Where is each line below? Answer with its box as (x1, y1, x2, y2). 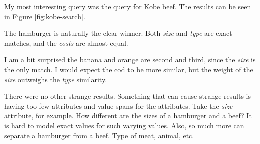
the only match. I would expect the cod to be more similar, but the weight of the (4, 64, 253, 74)
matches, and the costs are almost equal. (4, 37, 128, 48)
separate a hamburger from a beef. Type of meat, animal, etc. (4, 130, 194, 140)
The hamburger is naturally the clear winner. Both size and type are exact (4, 28, 232, 38)
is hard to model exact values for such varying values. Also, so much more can (4, 120, 244, 130)
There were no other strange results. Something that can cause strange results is (4, 91, 251, 101)
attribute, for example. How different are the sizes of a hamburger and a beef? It (4, 110, 252, 121)
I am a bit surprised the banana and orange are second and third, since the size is (4, 54, 256, 65)
